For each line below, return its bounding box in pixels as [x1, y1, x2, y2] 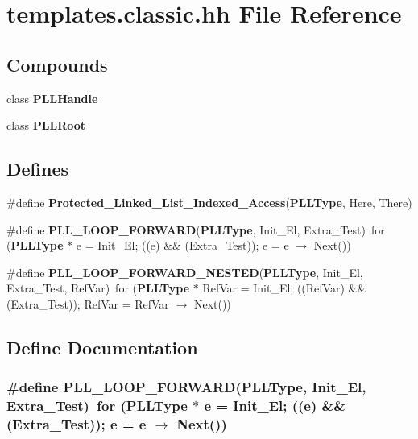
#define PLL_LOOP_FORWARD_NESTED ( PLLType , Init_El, [6, 263, 363, 280]
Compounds [6, 52, 108, 77]
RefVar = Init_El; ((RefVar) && [202, 280, 366, 296]
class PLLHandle [6, 89, 98, 106]
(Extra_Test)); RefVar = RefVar [6, 295, 169, 312]
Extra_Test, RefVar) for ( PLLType [6, 280, 190, 296]
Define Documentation [6, 334, 198, 359]
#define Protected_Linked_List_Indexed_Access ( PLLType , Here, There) [6, 193, 412, 210]
